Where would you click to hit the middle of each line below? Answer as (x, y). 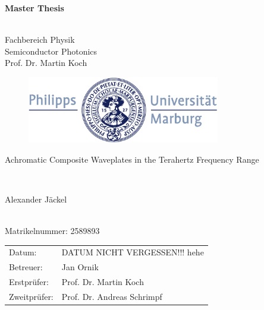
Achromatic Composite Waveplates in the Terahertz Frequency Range (132, 159)
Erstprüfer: (29, 282)
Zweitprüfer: (31, 296)
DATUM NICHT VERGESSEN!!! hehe (133, 252)
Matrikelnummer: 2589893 (52, 231)
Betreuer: (26, 267)
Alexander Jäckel (36, 199)
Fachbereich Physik (40, 39)
